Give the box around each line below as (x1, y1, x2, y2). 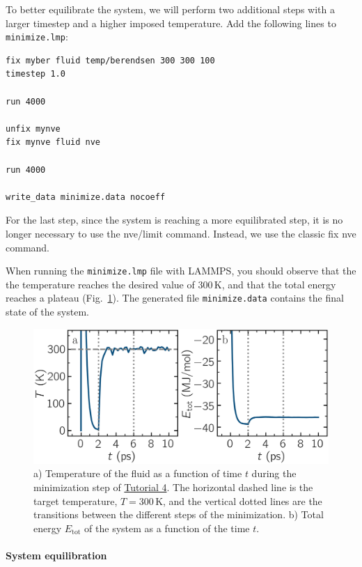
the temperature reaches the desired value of (6, 277, 195, 291)
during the (251, 466, 297, 481)
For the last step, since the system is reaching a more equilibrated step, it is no (6, 212, 343, 227)
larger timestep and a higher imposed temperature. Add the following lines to (6, 15, 336, 30)
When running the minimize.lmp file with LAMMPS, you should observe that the (6, 263, 356, 278)
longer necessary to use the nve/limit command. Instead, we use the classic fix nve (6, 226, 356, 240)
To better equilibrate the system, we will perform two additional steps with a (6, 2, 335, 16)
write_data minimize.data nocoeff (6, 192, 166, 202)
